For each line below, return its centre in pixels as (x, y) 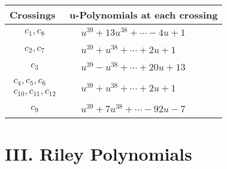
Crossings (33, 15)
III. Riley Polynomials (99, 153)
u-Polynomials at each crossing (144, 15)
